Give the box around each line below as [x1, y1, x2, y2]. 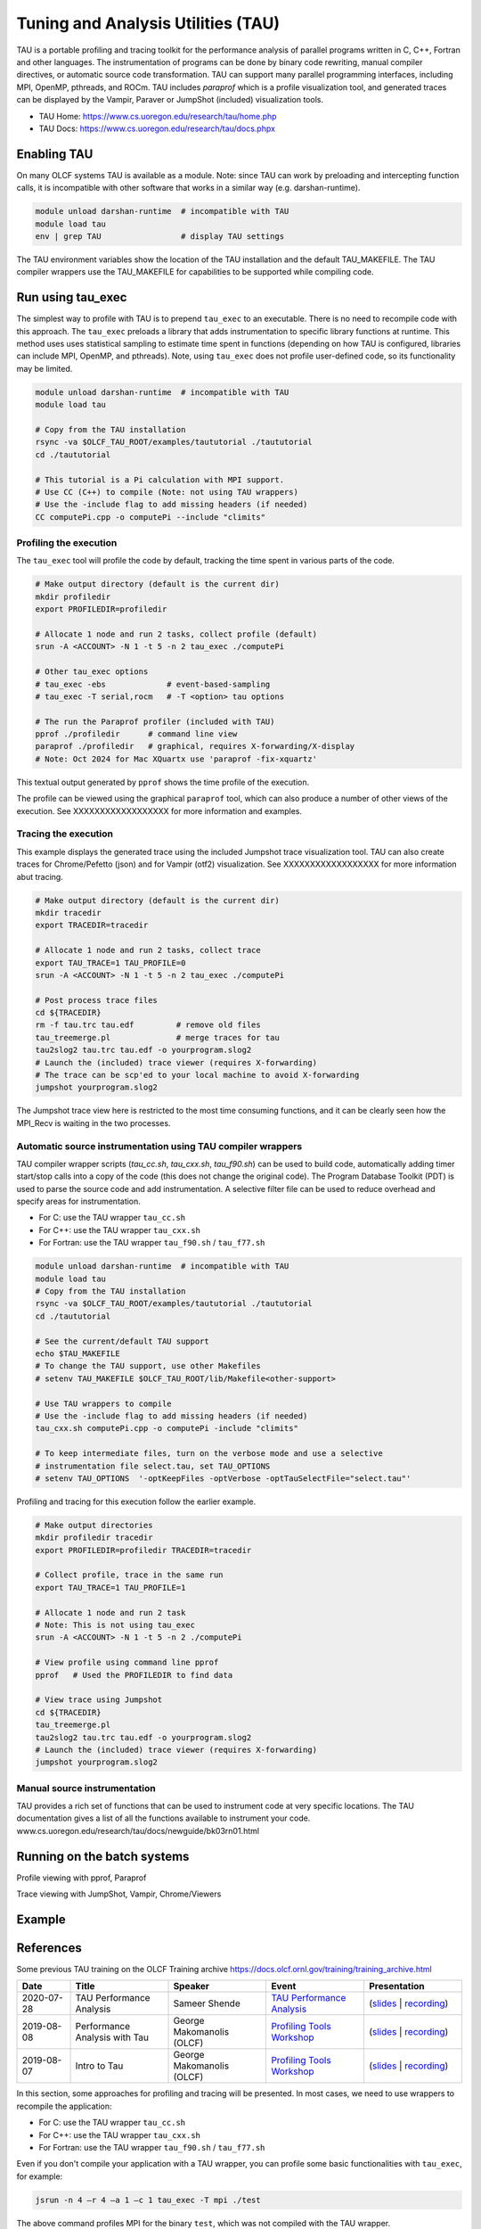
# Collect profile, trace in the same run [35, 1570, 224, 1580]
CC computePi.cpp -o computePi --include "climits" [35, 512, 266, 522]
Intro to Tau [75, 2060, 124, 2072]
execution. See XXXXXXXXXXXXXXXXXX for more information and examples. [16, 805, 303, 816]
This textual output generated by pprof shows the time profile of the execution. [16, 777, 310, 787]
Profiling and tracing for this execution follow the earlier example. [16, 1496, 257, 1507]
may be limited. [16, 363, 73, 374]
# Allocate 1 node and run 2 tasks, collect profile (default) [35, 629, 318, 639]
